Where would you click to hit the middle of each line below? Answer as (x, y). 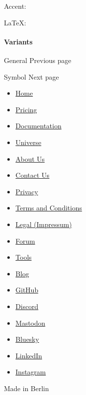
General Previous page (38, 60)
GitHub (27, 290)
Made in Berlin (27, 388)
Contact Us (32, 175)
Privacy (27, 191)
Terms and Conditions (49, 208)
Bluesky (27, 339)
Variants (18, 41)
